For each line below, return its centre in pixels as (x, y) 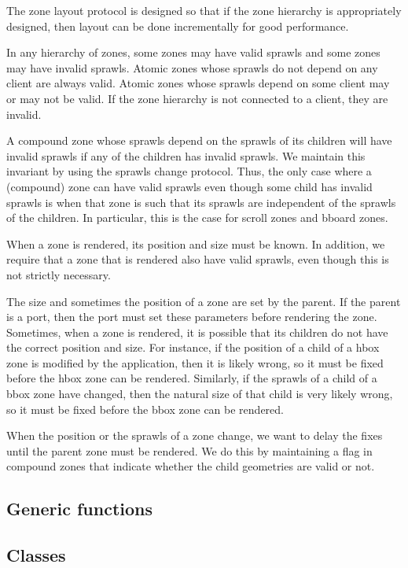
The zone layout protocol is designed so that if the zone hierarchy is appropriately (204, 10)
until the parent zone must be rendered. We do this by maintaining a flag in (189, 450)
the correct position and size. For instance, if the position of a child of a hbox (193, 347)
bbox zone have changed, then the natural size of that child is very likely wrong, (200, 394)
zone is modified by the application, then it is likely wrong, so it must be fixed (195, 362)
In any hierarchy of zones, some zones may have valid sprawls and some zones (193, 52)
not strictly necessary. (59, 274)
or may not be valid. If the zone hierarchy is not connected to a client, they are (197, 98)
